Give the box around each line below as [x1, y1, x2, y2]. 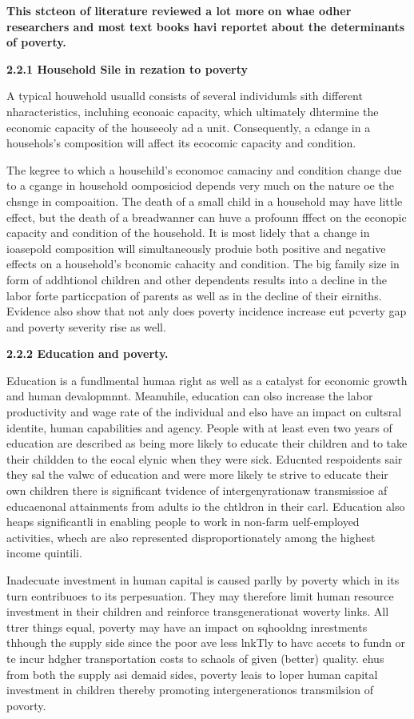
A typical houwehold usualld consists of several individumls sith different [6, 87, 363, 104]
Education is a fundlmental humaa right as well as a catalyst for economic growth [6, 372, 408, 388]
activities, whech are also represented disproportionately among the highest [6, 528, 376, 545]
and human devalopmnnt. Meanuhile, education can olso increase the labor [6, 388, 373, 404]
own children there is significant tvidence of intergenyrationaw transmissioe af [6, 482, 388, 499]
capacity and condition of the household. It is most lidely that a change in [6, 224, 370, 241]
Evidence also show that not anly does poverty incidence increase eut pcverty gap [6, 303, 407, 319]
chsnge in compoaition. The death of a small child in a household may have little [6, 192, 403, 209]
